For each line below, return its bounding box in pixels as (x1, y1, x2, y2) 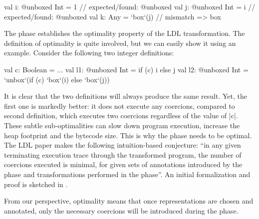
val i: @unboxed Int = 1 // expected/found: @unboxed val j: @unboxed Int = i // (4, 1, 256, 11)
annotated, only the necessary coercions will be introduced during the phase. (4, 205, 239, 216)
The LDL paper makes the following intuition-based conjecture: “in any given (4, 140, 241, 150)
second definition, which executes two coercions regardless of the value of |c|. (4, 110, 238, 121)
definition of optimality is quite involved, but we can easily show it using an (4, 37, 236, 48)
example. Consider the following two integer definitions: (4, 47, 174, 58)
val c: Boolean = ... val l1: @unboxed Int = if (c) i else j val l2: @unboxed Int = (4, 64, 249, 74)
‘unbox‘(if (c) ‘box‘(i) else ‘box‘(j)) (4, 74, 110, 84)
